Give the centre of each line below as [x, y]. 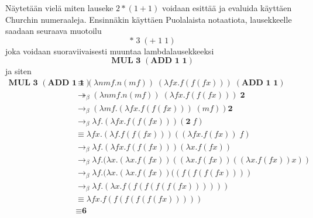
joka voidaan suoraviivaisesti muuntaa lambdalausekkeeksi [110, 51]
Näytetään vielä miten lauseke [59, 8]
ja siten [18, 71]
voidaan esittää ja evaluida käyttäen [227, 8]
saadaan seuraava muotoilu [54, 31]
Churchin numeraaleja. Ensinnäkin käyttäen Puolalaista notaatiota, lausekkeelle [149, 19]
